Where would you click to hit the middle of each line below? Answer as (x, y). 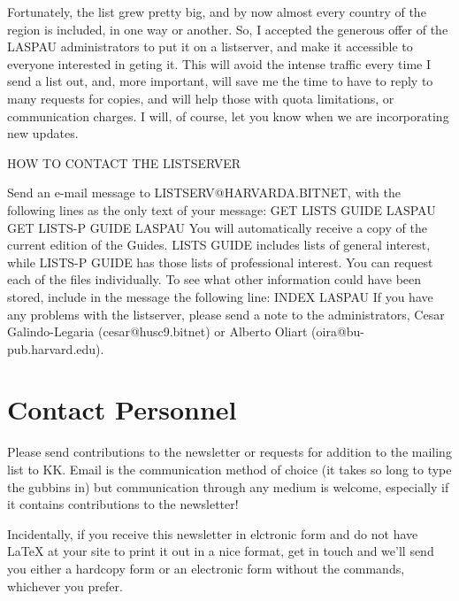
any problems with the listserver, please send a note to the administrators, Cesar (226, 314)
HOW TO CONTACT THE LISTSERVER (124, 162)
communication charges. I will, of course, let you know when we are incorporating (228, 116)
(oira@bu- (338, 331)
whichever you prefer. (65, 586)
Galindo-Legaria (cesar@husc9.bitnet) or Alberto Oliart (157, 331)
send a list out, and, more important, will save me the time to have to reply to (220, 81)
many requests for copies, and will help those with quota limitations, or (201, 98)
